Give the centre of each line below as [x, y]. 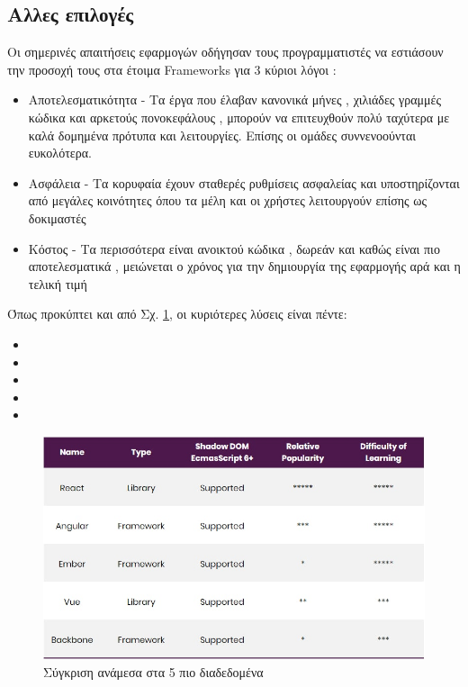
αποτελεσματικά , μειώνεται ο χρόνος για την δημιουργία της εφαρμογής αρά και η [244, 266]
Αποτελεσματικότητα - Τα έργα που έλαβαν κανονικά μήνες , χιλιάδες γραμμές [234, 99]
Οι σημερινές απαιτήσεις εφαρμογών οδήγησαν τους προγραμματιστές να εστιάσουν [225, 52]
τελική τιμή [58, 283]
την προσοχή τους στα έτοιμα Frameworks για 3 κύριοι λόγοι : [172, 69]
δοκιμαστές [57, 217]
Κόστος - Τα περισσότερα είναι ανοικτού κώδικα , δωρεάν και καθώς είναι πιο [234, 248]
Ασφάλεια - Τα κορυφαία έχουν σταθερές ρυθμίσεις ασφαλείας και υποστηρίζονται [244, 182]
